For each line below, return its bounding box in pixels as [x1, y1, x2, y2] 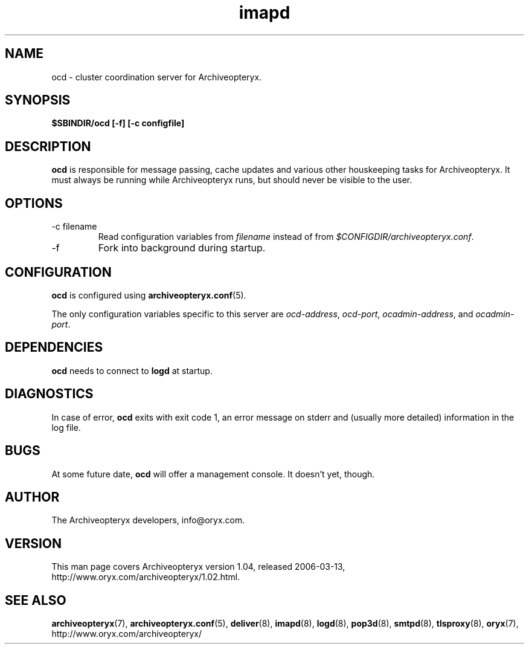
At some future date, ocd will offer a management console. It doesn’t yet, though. [51, 468, 375, 479]
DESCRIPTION [5, 138, 91, 154]
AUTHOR [5, 489, 60, 505]
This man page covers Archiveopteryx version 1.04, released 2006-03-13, [51, 561, 345, 572]
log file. [51, 422, 81, 433]
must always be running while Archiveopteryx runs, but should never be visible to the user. [51, 175, 412, 186]
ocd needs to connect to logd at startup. [51, 365, 213, 376]
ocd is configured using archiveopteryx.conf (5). [51, 289, 246, 300]
